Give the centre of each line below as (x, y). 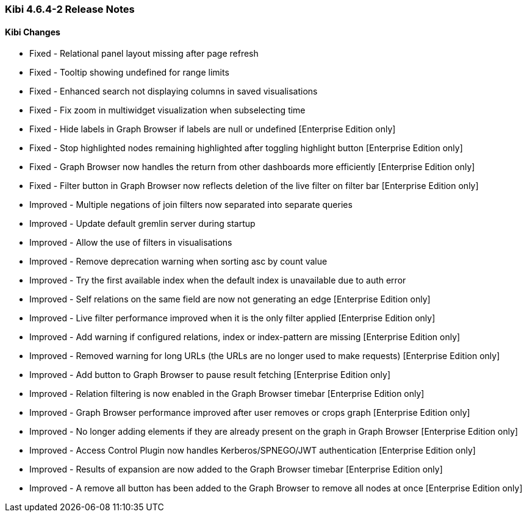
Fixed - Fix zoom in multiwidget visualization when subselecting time (167, 110)
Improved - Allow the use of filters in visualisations (131, 243)
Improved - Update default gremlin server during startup (142, 224)
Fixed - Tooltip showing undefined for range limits (129, 73)
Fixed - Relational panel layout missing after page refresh (144, 54)
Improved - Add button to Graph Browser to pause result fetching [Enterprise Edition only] (210, 375)
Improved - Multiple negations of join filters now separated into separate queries (191, 205)
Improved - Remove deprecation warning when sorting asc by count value (178, 262)
